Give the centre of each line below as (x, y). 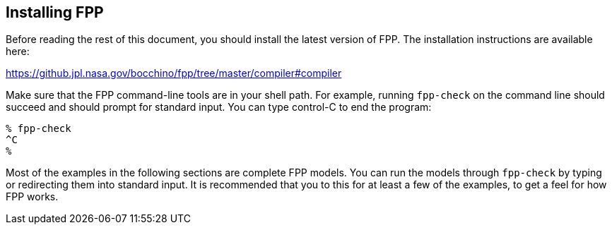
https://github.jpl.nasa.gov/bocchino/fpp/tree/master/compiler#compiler (174, 73)
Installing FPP (55, 12)
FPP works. (32, 197)
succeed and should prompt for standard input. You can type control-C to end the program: (219, 107)
